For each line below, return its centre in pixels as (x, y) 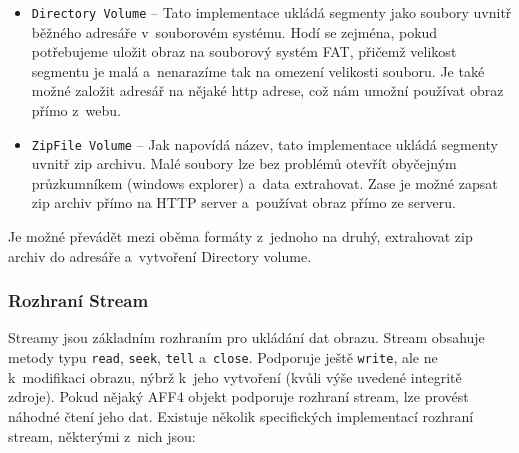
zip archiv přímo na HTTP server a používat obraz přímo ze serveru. (243, 202)
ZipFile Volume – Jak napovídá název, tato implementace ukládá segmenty (264, 143)
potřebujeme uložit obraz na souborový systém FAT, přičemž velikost (244, 51)
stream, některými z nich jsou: (102, 435)
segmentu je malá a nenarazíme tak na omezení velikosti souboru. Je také (258, 70)
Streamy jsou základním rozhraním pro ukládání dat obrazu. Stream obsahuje (246, 337)
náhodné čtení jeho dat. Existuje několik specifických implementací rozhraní (241, 415)
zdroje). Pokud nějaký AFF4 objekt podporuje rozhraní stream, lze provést (238, 396)
